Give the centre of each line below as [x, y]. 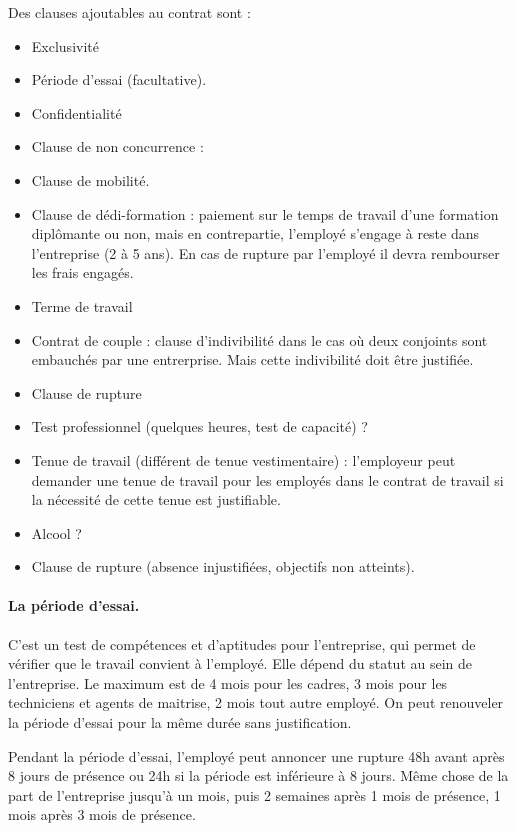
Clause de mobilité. [90, 179]
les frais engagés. [82, 272]
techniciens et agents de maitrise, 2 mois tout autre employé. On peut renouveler [256, 702]
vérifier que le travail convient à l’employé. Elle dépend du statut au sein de [240, 663]
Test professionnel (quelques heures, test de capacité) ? [199, 426]
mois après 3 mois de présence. [102, 814]
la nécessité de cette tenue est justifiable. [156, 499]
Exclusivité [65, 45]
